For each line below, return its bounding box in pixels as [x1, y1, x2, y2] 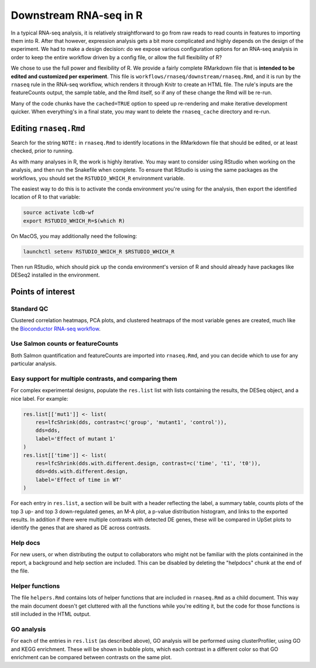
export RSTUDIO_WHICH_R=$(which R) [23, 217, 125, 224]
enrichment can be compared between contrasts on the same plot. [11, 654, 172, 661]
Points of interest [11, 287, 75, 296]
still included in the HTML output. [11, 611, 91, 618]
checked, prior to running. [11, 147, 74, 155]
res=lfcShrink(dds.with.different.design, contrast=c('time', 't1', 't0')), [35, 460, 261, 466]
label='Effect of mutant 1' [35, 435, 116, 442]
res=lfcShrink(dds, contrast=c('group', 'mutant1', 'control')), [35, 419, 227, 426]
